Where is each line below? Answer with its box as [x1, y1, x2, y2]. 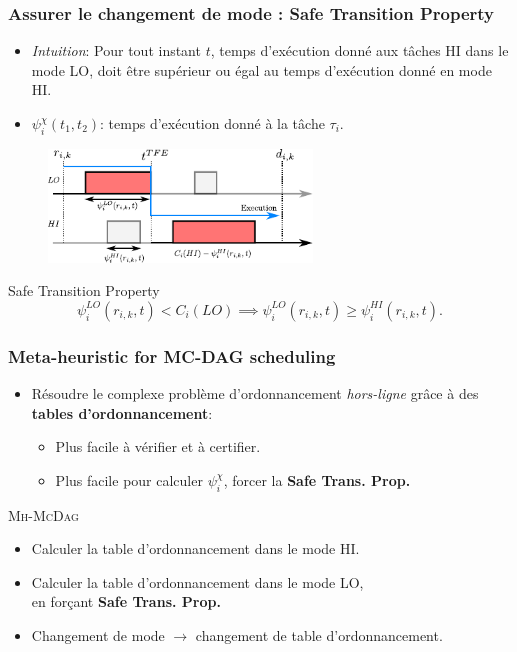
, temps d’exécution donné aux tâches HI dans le [210, 40, 509, 61]
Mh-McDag [8, 504, 79, 525]
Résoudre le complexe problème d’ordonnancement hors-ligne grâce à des [31, 382, 479, 403]
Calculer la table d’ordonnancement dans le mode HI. [31, 538, 360, 559]
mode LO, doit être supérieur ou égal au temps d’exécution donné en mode [31, 59, 492, 80]
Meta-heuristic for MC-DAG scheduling [8, 343, 336, 368]
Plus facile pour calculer [55, 469, 203, 490]
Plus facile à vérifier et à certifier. [55, 436, 261, 457]
